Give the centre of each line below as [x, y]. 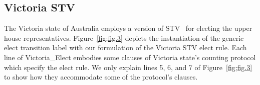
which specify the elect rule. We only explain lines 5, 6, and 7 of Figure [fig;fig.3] [128, 67]
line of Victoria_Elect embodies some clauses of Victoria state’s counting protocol [130, 57]
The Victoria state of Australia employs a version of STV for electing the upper [128, 28]
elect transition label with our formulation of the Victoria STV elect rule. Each [125, 47]
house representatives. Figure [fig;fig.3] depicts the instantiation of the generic [124, 38]
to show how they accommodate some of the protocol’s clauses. [101, 77]
